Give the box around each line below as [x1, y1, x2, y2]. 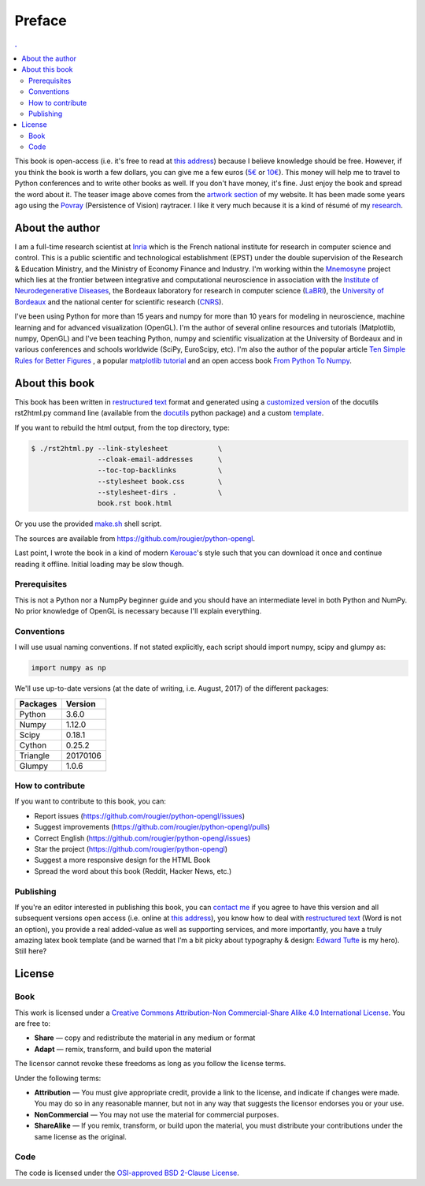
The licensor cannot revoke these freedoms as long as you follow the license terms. [14, 1059, 286, 1069]
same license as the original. [34, 1132, 128, 1141]
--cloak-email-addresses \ [97, 454, 223, 464]
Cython [19, 740, 47, 751]
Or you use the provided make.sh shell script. [14, 519, 162, 528]
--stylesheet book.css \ [97, 477, 223, 486]
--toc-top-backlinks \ [97, 466, 223, 475]
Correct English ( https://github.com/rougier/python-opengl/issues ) [34, 833, 251, 843]
